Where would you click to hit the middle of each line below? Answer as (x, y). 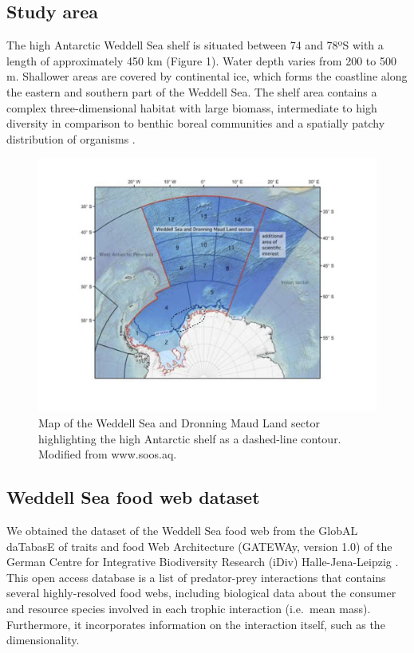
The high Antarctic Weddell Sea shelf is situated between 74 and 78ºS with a (195, 45)
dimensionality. (43, 640)
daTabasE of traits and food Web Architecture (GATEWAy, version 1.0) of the (199, 546)
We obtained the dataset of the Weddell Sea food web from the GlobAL (182, 530)
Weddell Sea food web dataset (133, 497)
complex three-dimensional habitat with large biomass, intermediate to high (192, 107)
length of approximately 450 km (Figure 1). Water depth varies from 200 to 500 (201, 60)
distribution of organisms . (71, 138)
